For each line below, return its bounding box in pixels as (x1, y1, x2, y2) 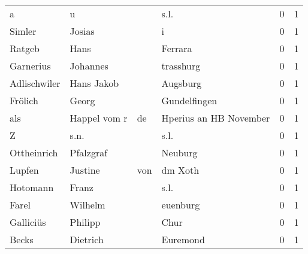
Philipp (70, 215, 101, 229)
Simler (10, 24, 37, 38)
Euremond (161, 232, 205, 246)
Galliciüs (10, 215, 46, 229)
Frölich (10, 93, 38, 107)
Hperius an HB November (161, 111, 270, 125)
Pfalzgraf (70, 146, 108, 159)
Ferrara (161, 41, 192, 55)
